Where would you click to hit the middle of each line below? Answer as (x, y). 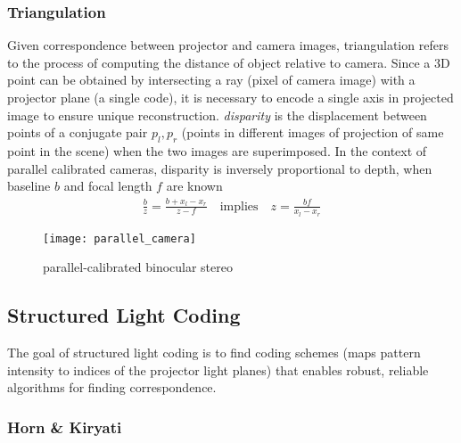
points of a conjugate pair (78, 132)
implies (239, 206)
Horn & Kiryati (65, 427)
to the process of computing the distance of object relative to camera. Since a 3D (229, 62)
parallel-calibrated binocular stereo (138, 267)
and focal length (108, 186)
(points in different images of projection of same (313, 132)
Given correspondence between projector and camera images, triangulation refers (228, 45)
